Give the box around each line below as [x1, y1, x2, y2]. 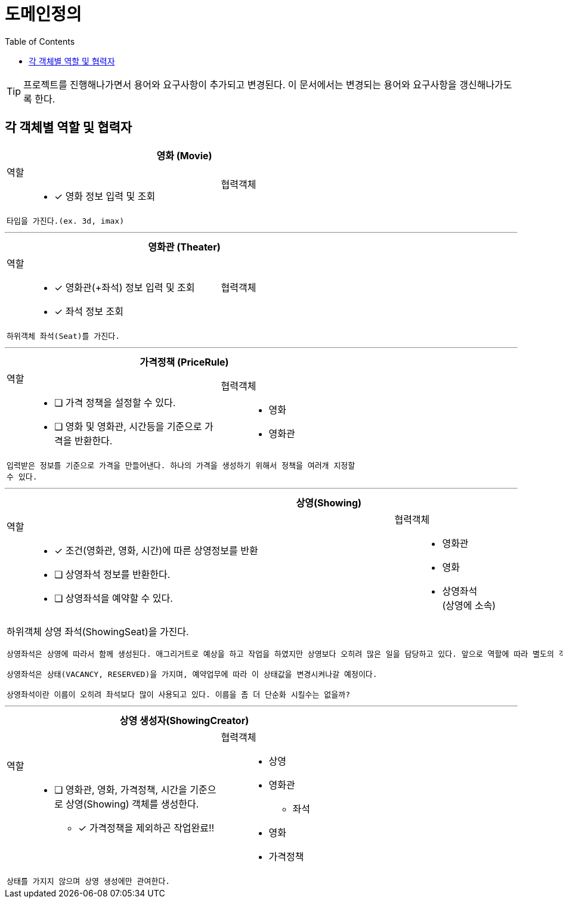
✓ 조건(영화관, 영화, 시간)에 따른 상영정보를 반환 [54, 544, 258, 556]
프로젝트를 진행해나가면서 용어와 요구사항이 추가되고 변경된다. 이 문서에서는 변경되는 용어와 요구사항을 [23, 78, 457, 91]
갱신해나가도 [459, 78, 512, 91]
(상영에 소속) [442, 599, 496, 611]
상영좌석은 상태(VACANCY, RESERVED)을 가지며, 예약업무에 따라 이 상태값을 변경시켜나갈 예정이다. [7, 669, 378, 679]
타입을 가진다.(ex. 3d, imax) [7, 216, 124, 225]
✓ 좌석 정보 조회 [54, 305, 123, 317]
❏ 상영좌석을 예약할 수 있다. [54, 592, 173, 604]
